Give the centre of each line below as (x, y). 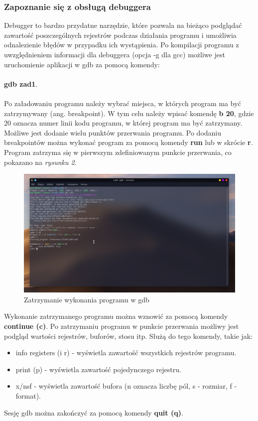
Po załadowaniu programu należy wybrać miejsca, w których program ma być (123, 103)
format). (28, 395)
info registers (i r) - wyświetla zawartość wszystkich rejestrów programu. (126, 352)
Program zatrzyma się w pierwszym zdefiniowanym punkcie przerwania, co (118, 152)
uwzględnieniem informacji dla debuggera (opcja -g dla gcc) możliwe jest (115, 54)
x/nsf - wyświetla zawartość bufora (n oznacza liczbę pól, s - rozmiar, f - (126, 386)
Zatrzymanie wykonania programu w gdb (87, 299)
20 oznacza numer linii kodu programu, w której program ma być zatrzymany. (123, 123)
